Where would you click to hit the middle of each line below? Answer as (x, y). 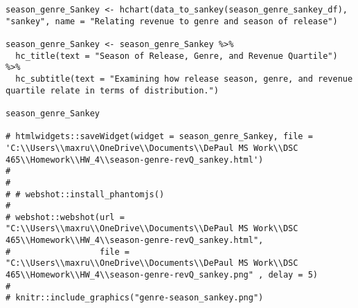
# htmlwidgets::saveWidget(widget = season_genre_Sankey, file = (159, 137)
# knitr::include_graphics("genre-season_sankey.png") (135, 298)
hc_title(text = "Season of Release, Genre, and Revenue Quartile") (177, 56)
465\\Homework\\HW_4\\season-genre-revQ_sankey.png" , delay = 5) (162, 275)
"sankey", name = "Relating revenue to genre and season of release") (172, 21)
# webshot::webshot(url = (65, 217)
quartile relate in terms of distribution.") (112, 90)
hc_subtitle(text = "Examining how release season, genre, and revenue (184, 79)
